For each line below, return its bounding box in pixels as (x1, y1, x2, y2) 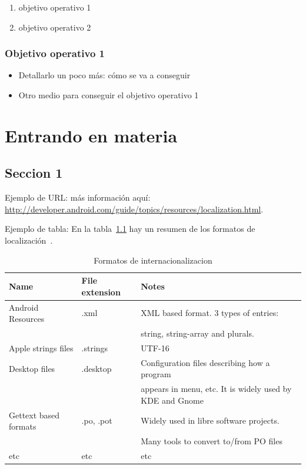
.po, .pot (81, 414, 112, 427)
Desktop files (9, 362, 55, 374)
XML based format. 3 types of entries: (141, 307, 279, 319)
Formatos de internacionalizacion (94, 254, 212, 266)
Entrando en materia (5, 123, 178, 147)
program (141, 368, 171, 380)
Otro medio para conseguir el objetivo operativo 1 (18, 89, 199, 101)
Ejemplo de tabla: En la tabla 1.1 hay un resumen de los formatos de (5, 222, 255, 235)
